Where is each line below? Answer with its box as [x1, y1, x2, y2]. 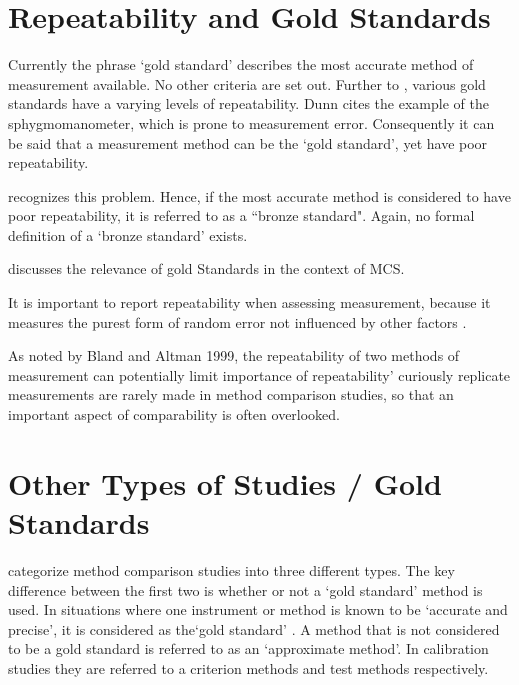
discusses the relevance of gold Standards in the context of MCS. [8, 258, 405, 279]
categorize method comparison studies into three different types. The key [8, 559, 455, 580]
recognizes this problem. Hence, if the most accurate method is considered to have [8, 185, 511, 206]
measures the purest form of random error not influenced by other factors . [8, 311, 467, 332]
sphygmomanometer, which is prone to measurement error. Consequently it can [8, 112, 495, 133]
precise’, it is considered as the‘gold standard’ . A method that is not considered [8, 618, 500, 639]
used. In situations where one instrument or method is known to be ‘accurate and [8, 599, 508, 620]
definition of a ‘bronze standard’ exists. [8, 224, 248, 245]
